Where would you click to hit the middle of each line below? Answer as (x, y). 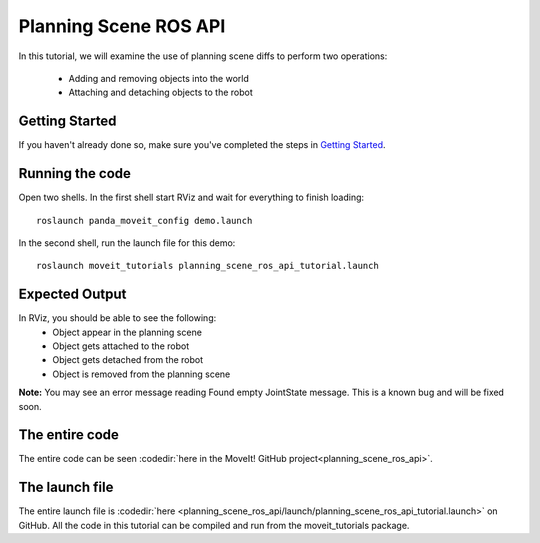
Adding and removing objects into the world (159, 78)
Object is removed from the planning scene (141, 374)
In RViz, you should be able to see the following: (117, 318)
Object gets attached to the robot (121, 346)
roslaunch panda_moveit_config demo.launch (144, 220)
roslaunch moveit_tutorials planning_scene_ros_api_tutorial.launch (207, 266)
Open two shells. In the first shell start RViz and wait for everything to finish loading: (191, 197)
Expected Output (72, 294)
